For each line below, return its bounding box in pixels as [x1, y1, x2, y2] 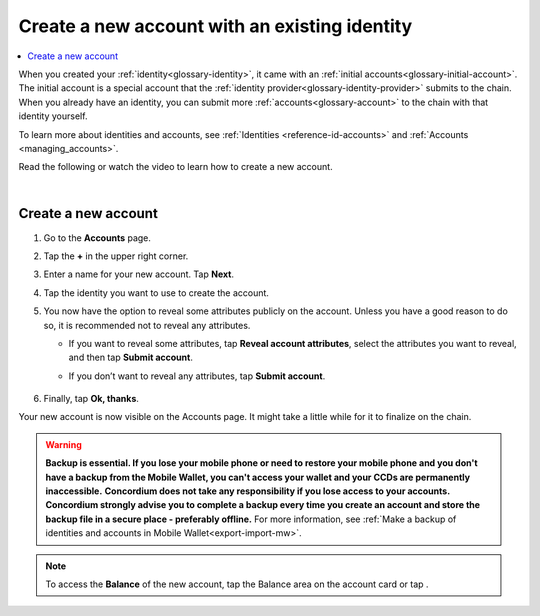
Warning [45, 438, 82, 450]
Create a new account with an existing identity [18, 15, 413, 37]
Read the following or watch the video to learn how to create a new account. [18, 161, 334, 173]
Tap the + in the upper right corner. [43, 250, 189, 262]
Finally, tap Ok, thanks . [43, 393, 140, 405]
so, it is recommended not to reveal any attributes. [43, 319, 251, 331]
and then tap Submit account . [68, 351, 194, 364]
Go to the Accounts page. [43, 231, 152, 244]
